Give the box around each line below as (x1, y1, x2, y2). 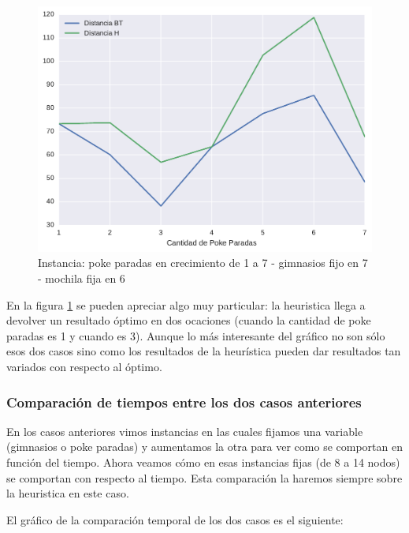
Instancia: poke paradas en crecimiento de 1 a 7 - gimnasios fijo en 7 (38, 254, 368, 271)
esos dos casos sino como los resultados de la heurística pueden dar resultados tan (6, 343, 401, 359)
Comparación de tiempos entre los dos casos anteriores (6, 392, 362, 411)
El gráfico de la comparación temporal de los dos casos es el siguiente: (6, 511, 344, 527)
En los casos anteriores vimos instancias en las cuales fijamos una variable (6, 422, 363, 439)
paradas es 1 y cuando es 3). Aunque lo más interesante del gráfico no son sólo (6, 327, 385, 343)
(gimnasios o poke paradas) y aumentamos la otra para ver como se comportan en (6, 438, 403, 455)
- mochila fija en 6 (38, 270, 125, 287)
